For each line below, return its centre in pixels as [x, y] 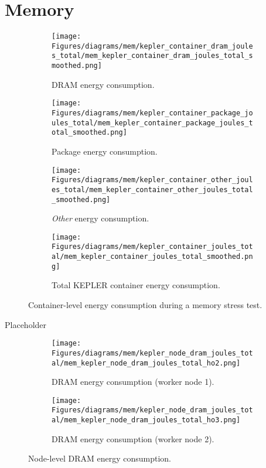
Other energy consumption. [100, 218]
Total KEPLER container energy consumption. [136, 285]
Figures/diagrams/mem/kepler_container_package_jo [152, 113]
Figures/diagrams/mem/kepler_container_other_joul [152, 180]
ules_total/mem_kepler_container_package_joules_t [152, 123]
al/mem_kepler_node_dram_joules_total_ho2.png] [146, 363]
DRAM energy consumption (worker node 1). [133, 382]
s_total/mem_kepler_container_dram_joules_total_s [152, 56]
